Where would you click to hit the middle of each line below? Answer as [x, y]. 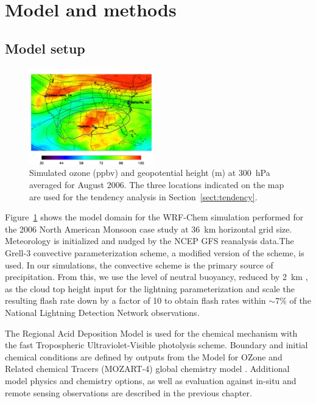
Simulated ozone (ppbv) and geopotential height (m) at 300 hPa [150, 173]
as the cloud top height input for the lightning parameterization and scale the [150, 288]
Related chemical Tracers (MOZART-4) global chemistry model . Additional [147, 369]
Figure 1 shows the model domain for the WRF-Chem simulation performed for [154, 217]
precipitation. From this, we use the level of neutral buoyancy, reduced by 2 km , [156, 277]
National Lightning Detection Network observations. [102, 312]
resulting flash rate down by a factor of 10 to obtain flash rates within [135, 300]
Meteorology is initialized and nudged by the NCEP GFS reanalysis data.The [149, 241]
